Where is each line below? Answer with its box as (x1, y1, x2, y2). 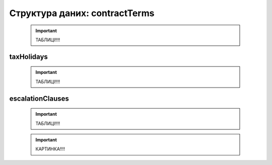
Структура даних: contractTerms (9, 8, 155, 19)
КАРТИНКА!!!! (35, 146, 65, 152)
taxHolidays (9, 52, 48, 61)
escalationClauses (9, 94, 69, 103)
